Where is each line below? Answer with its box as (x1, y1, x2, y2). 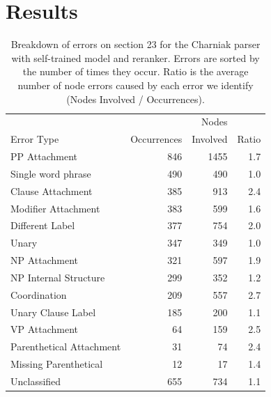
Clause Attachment (10, 183, 93, 198)
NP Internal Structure (10, 270, 105, 284)
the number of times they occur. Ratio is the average (22, 64, 249, 79)
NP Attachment (10, 253, 79, 267)
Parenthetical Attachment (10, 339, 121, 354)
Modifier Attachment (10, 201, 100, 215)
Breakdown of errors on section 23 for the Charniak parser (10, 37, 261, 52)
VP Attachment (10, 322, 79, 336)
